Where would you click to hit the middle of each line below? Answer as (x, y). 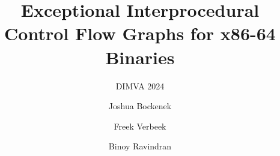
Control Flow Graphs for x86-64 (140, 33)
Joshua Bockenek (140, 106)
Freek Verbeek (140, 126)
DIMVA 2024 (140, 85)
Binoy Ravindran (140, 146)
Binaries (140, 57)
